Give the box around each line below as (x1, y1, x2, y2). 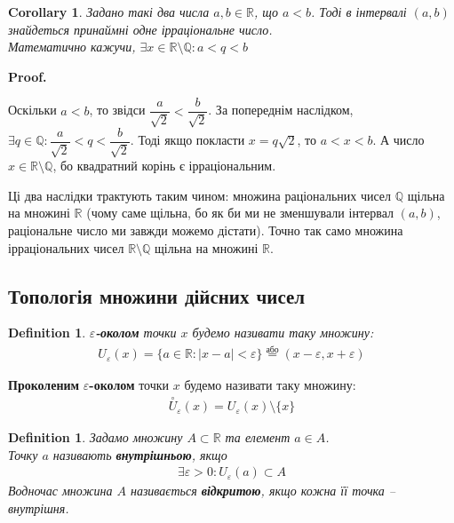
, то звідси (89, 100, 146, 119)
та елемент (225, 428, 291, 447)
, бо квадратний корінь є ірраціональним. (52, 156, 276, 175)
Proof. (8, 67, 47, 85)
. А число (372, 131, 425, 149)
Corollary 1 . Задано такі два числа (8, 3, 210, 20)
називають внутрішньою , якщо (52, 445, 227, 464)
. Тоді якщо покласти (130, 131, 245, 149)
